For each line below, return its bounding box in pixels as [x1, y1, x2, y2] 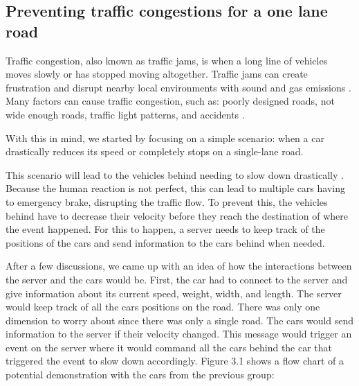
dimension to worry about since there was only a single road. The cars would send [6, 313, 354, 327]
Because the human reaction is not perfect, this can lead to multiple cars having [6, 181, 345, 195]
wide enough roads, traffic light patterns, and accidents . [6, 107, 245, 121]
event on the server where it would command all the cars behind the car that [6, 340, 333, 354]
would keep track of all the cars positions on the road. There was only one [6, 299, 320, 314]
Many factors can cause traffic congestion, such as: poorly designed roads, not [6, 94, 335, 108]
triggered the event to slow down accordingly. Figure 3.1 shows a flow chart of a [6, 353, 344, 368]
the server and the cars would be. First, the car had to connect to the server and [6, 272, 348, 286]
